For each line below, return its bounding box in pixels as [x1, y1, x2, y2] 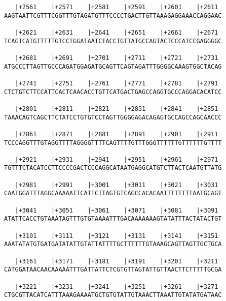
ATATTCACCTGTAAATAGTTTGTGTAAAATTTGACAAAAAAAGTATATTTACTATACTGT [4, 215, 222, 223]
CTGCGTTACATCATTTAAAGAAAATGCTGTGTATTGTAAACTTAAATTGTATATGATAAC [4, 291, 222, 299]
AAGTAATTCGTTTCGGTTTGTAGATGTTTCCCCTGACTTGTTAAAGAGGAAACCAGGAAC [4, 12, 222, 19]
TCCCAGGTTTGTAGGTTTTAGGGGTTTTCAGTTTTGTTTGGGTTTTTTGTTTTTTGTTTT [4, 139, 222, 146]
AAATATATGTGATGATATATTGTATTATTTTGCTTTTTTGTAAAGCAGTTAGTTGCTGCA [4, 240, 222, 248]
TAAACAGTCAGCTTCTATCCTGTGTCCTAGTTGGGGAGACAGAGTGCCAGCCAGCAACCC [4, 113, 222, 121]
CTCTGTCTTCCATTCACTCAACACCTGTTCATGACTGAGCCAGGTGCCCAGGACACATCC [4, 88, 222, 96]
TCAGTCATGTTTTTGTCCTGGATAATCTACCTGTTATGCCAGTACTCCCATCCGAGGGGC [4, 37, 222, 45]
